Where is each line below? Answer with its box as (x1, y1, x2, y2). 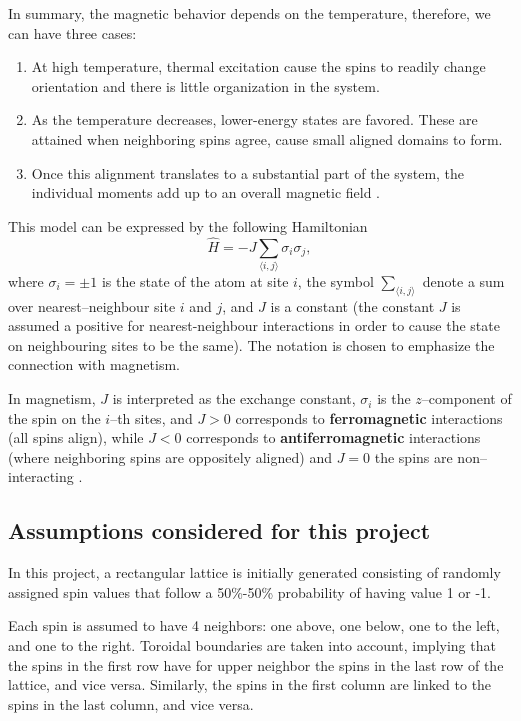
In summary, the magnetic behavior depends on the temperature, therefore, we (8, 3, 491, 23)
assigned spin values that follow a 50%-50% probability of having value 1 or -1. (8, 581, 491, 602)
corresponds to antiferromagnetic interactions (186, 427, 481, 448)
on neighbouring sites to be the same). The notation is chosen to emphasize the (8, 334, 495, 355)
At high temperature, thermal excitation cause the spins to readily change (31, 56, 486, 77)
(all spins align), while (8, 427, 144, 448)
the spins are (374, 446, 453, 467)
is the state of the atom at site (101, 270, 289, 291)
